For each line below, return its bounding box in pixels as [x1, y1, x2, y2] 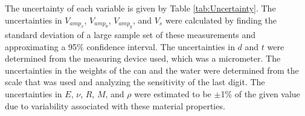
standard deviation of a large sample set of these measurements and [5, 28, 256, 40]
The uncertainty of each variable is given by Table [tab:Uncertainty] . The [5, 2, 276, 14]
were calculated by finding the [165, 13, 277, 26]
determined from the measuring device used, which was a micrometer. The [5, 52, 281, 65]
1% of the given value [220, 87, 300, 100]
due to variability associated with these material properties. [5, 99, 225, 112]
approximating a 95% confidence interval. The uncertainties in [5, 40, 235, 53]
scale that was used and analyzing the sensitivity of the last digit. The [5, 76, 265, 88]
